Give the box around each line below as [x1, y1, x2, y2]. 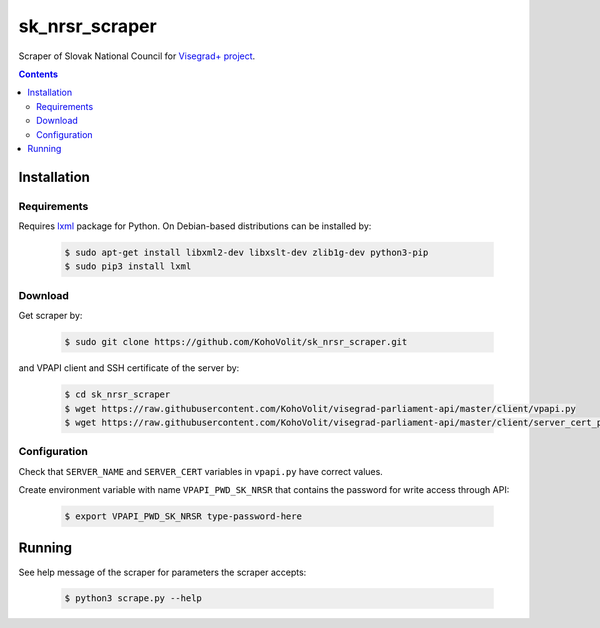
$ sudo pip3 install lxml [64, 261, 192, 272]
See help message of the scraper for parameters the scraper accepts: [18, 566, 307, 578]
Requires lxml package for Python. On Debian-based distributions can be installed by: [18, 220, 372, 232]
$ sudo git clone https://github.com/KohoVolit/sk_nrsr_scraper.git [64, 336, 408, 348]
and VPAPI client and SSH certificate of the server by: [18, 362, 240, 374]
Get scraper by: [18, 310, 83, 322]
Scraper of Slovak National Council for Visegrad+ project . [18, 50, 256, 62]
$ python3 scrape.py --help [64, 593, 202, 604]
